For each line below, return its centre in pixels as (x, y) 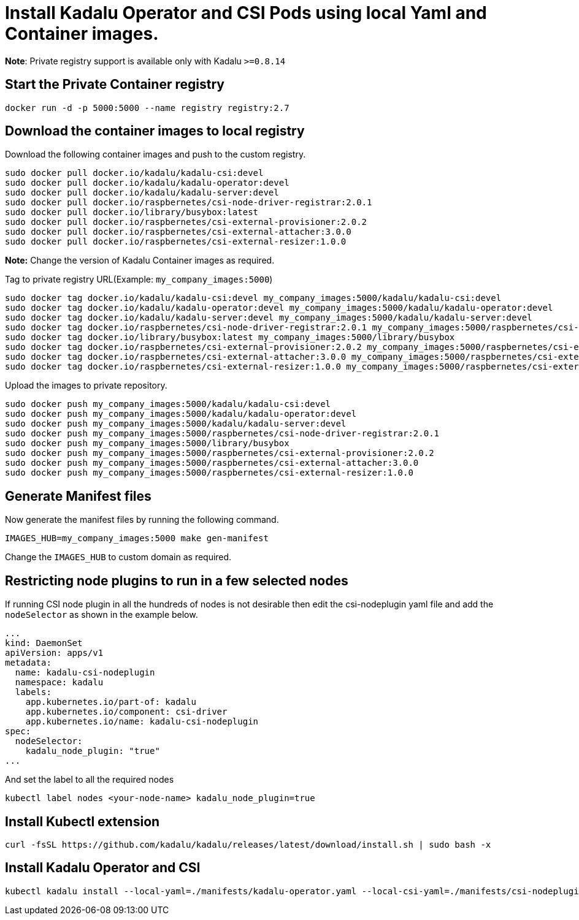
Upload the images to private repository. (86, 386)
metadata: (28, 663)
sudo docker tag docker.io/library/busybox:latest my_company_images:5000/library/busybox (230, 337)
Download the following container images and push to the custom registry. (155, 154)
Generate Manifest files (78, 496)
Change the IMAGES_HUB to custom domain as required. (118, 557)
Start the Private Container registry (115, 85)
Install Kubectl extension (82, 821)
